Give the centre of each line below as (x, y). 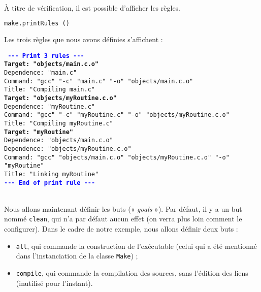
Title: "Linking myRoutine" (52, 174)
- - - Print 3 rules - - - (46, 56)
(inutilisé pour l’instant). (54, 283)
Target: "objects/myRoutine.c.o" (60, 98)
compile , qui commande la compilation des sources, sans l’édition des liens (132, 272)
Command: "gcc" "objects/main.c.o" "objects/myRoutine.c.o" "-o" (117, 157)
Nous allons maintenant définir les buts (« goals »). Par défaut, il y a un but (123, 208)
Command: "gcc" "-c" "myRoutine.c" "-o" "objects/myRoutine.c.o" (117, 115)
